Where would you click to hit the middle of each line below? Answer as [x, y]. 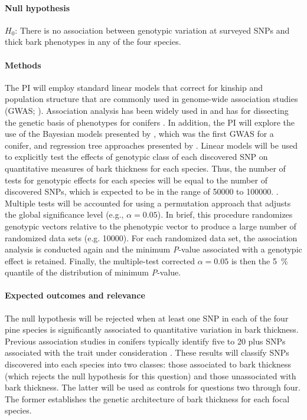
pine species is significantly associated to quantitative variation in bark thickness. [152, 329]
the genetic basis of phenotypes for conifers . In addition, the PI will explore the [150, 122]
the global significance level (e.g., [64, 214]
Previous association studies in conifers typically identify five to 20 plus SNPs [145, 341]
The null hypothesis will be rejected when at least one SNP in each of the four [147, 318]
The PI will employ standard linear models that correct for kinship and [134, 87]
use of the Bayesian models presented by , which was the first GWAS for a [139, 134]
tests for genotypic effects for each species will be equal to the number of [136, 180]
